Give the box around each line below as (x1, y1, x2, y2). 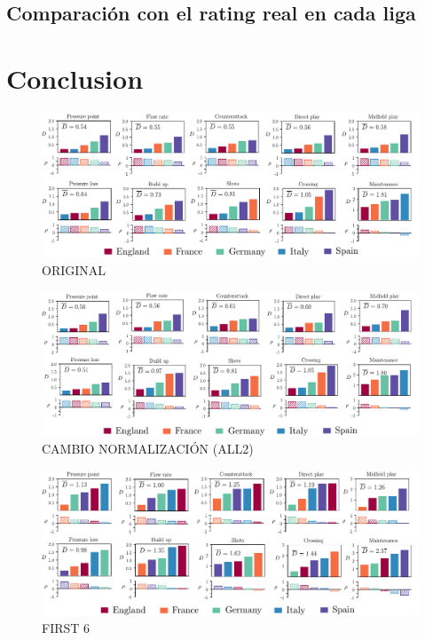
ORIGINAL (42, 261, 106, 280)
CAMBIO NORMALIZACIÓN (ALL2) (42, 439, 254, 457)
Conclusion (6, 59, 144, 96)
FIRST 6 (42, 618, 91, 636)
